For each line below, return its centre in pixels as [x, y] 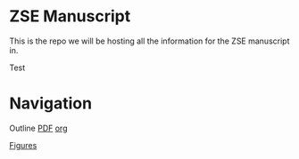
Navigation [50, 103]
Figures [23, 145]
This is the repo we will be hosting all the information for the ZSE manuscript [149, 41]
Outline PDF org [38, 128]
